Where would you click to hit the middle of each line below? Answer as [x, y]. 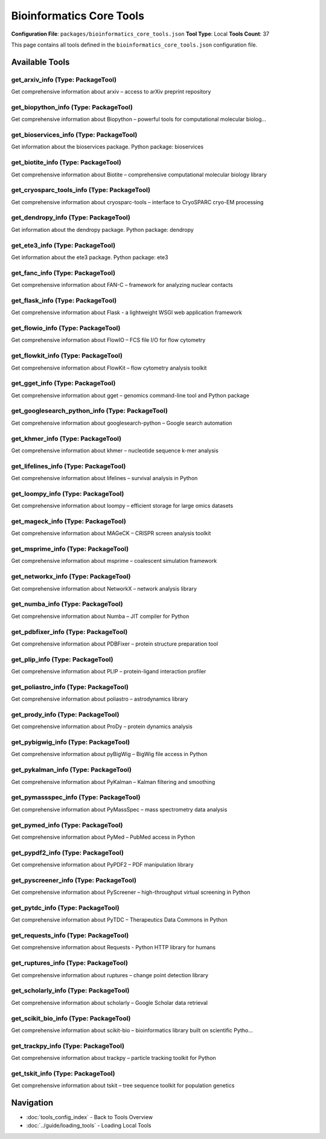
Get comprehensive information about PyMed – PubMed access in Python [103, 837]
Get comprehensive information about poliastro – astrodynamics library [100, 699]
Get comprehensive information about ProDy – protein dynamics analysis [102, 727]
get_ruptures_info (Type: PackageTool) [69, 963]
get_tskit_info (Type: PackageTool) [63, 1073]
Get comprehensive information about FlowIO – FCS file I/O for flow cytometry [108, 340]
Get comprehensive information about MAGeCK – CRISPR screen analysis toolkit [111, 533]
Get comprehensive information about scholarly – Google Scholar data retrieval [110, 1003]
